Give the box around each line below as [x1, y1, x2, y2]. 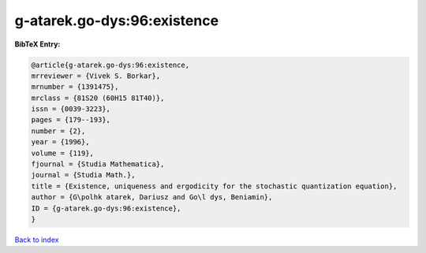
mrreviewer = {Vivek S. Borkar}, [31, 71, 161, 80]
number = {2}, [31, 126, 86, 136]
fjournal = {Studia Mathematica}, [31, 160, 165, 169]
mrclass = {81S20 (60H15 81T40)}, [31, 93, 165, 102]
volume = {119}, [31, 148, 95, 158]
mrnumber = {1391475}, [31, 83, 119, 91]
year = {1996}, [31, 138, 90, 147]
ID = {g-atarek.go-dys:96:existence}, [31, 203, 181, 213]
